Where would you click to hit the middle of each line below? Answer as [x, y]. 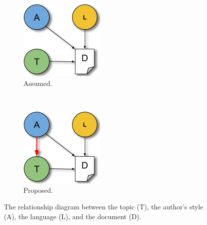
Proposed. [38, 190]
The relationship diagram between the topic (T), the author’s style [104, 206]
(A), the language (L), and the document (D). [73, 216]
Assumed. [38, 83]
